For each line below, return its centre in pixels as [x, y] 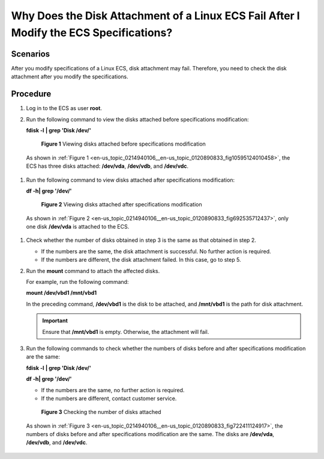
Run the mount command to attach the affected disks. [93, 271]
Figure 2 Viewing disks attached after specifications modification [121, 205]
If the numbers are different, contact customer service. [109, 398]
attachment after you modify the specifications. [70, 77]
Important [55, 321]
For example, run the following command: [77, 282]
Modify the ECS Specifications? [92, 32]
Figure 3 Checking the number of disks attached [101, 412]
